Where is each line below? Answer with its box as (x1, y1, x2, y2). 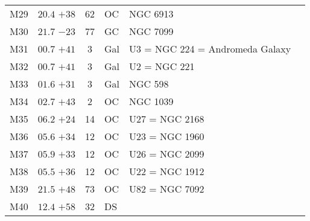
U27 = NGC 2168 (128, 112, 204, 126)
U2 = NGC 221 (128, 59, 195, 73)
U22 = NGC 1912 (128, 164, 204, 178)
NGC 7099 (128, 24, 174, 38)
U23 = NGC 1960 (128, 129, 204, 143)
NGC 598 (128, 77, 169, 91)
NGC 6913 (128, 7, 174, 21)
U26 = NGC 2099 (128, 147, 204, 161)
